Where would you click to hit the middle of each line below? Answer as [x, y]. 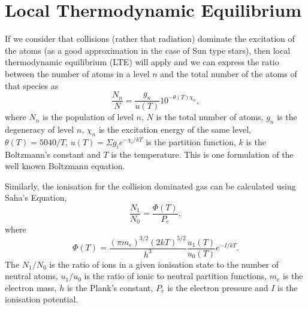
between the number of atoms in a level [77, 73]
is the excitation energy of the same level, [175, 129]
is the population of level [88, 117]
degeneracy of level [40, 129]
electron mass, [31, 287]
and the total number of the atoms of [229, 73]
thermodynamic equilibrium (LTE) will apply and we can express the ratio [142, 62]
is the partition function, [191, 141]
